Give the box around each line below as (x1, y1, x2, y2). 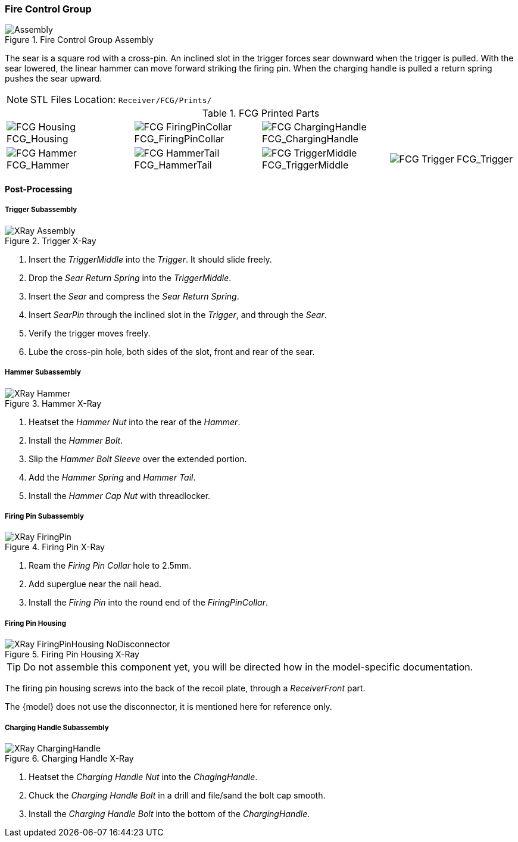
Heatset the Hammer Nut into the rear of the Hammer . (29, 416, 241, 427)
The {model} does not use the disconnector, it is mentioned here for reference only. (5, 701, 332, 712)
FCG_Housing (7, 133, 68, 145)
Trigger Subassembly (5, 205, 77, 214)
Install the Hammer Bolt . (29, 435, 123, 445)
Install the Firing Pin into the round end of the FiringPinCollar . (29, 597, 269, 608)
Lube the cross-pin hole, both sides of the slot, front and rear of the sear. (29, 346, 315, 357)
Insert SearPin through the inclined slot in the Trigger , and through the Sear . (29, 309, 327, 320)
